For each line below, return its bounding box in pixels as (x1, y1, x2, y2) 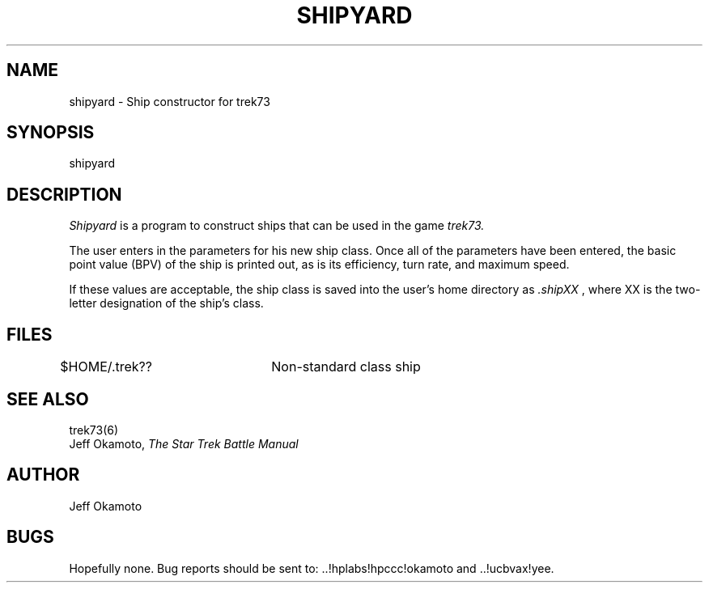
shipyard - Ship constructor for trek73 (69, 94, 270, 108)
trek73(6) (69, 422, 119, 437)
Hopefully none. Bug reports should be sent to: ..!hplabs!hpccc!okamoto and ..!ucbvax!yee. (69, 561, 554, 575)
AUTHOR (6, 464, 80, 485)
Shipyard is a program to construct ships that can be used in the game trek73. (69, 218, 485, 233)
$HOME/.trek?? (60, 358, 152, 375)
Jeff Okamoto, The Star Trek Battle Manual (69, 436, 299, 451)
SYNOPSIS (6, 122, 95, 143)
